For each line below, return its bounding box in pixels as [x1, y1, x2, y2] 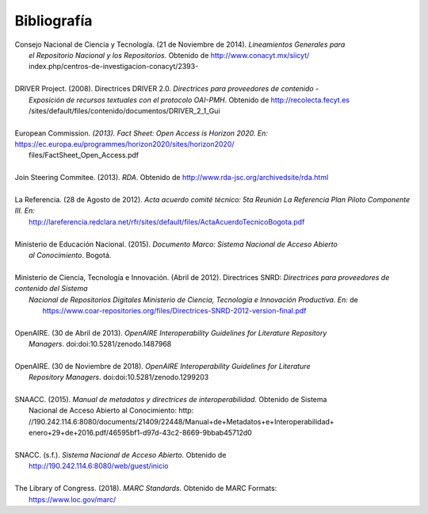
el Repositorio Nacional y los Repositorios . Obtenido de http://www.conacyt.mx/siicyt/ [29, 50, 310, 59]
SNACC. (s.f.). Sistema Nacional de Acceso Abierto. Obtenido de [14, 451, 227, 459]
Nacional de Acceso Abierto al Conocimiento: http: [29, 405, 194, 416]
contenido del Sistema [14, 284, 88, 293]
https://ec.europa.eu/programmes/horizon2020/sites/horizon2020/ [14, 140, 235, 149]
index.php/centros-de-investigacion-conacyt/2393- [29, 62, 199, 71]
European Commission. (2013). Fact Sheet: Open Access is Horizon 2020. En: [14, 128, 269, 138]
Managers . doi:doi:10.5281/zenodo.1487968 [29, 339, 172, 349]
